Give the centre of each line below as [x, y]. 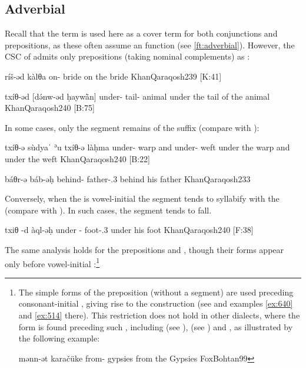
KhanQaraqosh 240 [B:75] [50, 108]
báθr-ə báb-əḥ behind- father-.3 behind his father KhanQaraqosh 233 [128, 178]
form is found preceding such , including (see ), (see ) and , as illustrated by [156, 326]
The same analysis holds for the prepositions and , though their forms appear [144, 249]
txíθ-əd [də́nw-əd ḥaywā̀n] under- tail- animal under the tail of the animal [137, 96]
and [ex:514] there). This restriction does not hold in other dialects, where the [159, 315]
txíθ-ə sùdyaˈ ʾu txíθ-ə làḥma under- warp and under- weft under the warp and [147, 147]
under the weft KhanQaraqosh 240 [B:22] [77, 158]
